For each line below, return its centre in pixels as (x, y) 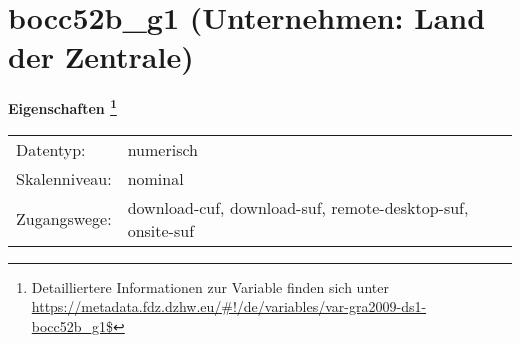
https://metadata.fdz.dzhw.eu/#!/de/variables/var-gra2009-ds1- (229, 306)
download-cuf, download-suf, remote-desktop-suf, (298, 207)
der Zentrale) (101, 56)
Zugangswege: (64, 219)
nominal (155, 178)
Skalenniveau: (64, 178)
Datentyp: (51, 149)
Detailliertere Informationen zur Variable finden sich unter (210, 286)
